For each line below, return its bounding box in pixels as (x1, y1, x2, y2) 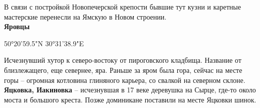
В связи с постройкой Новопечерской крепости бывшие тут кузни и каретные (4, 2, 241, 12)
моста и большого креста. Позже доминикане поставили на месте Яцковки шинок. (4, 94, 256, 104)
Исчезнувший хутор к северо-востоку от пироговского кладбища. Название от (4, 55, 241, 65)
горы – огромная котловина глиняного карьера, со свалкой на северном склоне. (4, 74, 245, 85)
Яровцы (4, 21, 30, 32)
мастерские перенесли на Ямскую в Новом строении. (4, 11, 167, 22)
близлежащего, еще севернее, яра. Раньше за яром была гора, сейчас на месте (4, 64, 242, 75)
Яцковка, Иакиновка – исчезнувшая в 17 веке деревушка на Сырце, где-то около (4, 84, 256, 95)
